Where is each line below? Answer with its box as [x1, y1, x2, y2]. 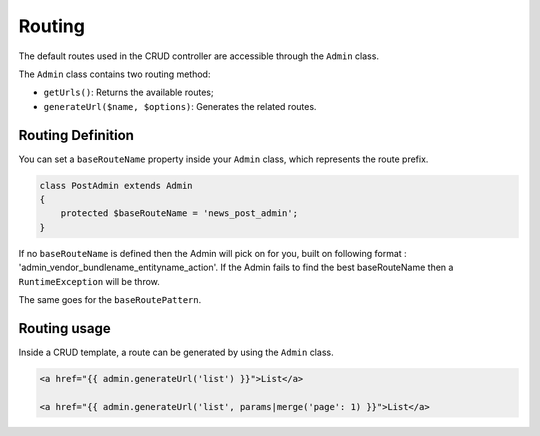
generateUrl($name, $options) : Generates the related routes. [43, 100, 317, 112]
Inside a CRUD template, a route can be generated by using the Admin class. [18, 346, 334, 358]
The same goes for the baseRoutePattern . [18, 293, 202, 305]
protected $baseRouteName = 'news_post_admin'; [60, 208, 299, 219]
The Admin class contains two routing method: [18, 68, 211, 80]
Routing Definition [18, 126, 135, 144]
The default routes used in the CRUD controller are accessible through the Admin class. [18, 50, 380, 62]
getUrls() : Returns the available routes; [43, 86, 214, 99]
